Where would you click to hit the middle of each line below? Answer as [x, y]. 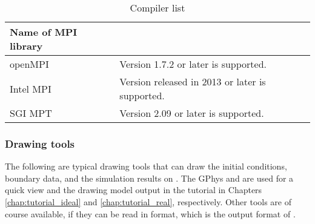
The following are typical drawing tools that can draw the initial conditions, [146, 166]
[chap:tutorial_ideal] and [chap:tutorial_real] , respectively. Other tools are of [148, 202]
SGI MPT [31, 113]
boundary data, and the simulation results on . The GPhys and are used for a [149, 178]
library [26, 46]
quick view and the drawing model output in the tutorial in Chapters [134, 190]
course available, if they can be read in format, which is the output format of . [150, 213]
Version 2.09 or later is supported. [192, 113]
